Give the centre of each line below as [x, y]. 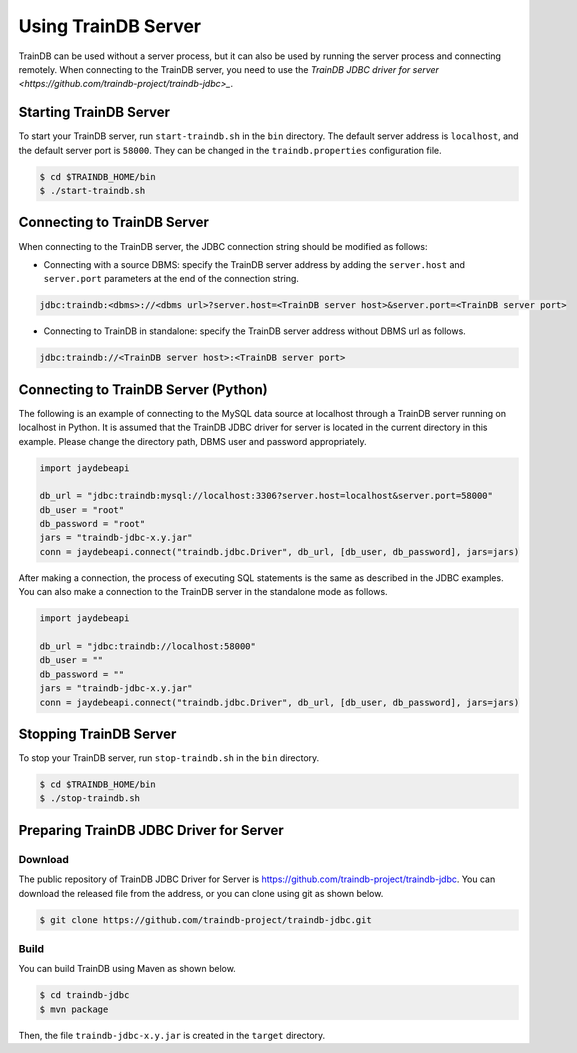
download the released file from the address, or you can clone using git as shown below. [201, 893]
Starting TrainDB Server [94, 112]
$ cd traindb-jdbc [84, 995]
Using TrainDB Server [110, 26]
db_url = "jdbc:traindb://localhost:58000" [148, 646]
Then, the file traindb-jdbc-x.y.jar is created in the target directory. [172, 1035]
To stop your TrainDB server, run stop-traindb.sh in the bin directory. [169, 758]
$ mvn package [74, 1009]
